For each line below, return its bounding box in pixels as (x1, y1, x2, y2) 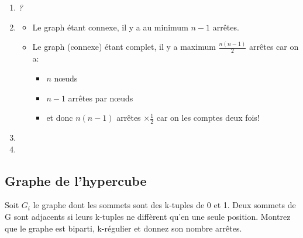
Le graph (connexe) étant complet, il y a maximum (32, 40, 216, 53)
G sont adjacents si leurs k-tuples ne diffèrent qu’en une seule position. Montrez (5, 210, 291, 222)
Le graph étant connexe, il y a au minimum (32, 21, 188, 33)
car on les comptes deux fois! (156, 111, 260, 124)
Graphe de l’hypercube (5, 171, 147, 189)
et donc (46, 111, 73, 124)
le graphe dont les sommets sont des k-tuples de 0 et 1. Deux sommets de (33, 199, 296, 211)
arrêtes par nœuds (68, 91, 133, 104)
